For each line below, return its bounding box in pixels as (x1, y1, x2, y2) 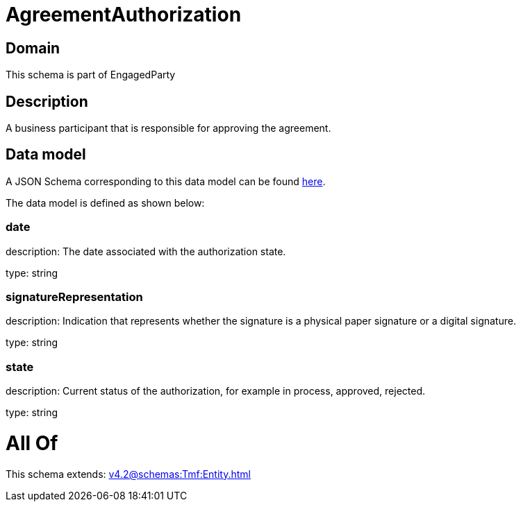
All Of (6, 431, 58, 455)
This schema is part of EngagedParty (6, 69, 176, 81)
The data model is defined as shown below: (6, 196, 205, 209)
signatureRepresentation (6, 289, 143, 304)
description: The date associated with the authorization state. (6, 245, 286, 257)
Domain (6, 39, 60, 57)
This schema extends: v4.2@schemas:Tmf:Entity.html (6, 467, 251, 480)
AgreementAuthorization (6, 3, 242, 26)
